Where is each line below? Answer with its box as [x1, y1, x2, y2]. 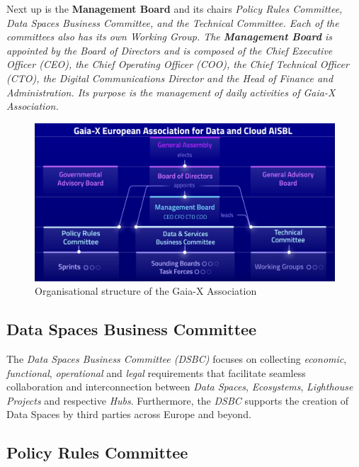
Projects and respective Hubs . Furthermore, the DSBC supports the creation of [6, 393, 348, 407]
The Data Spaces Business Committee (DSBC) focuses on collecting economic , [6, 351, 347, 366]
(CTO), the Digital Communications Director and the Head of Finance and [6, 70, 334, 85]
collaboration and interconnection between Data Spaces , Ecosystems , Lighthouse [6, 379, 353, 394]
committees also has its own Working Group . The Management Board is [6, 29, 333, 44]
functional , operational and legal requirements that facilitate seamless [6, 365, 306, 380]
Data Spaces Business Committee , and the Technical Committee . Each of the [6, 15, 339, 30]
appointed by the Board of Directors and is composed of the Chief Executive [6, 43, 333, 57]
